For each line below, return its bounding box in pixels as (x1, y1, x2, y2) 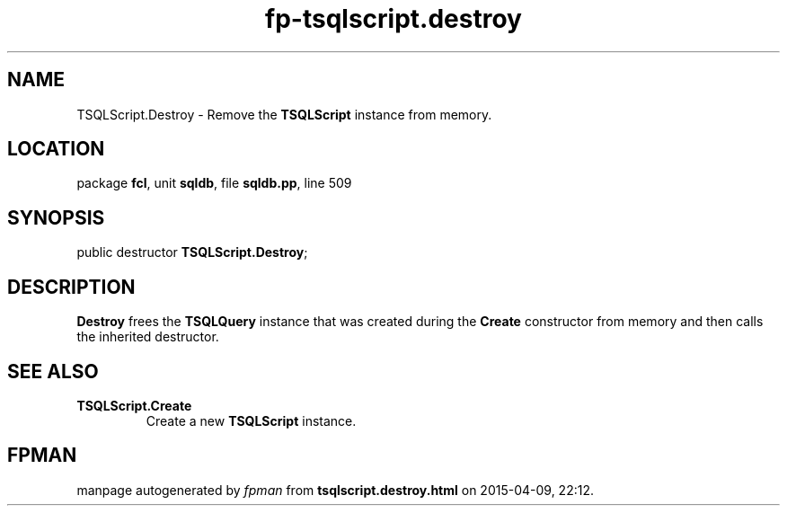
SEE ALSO (7, 359, 99, 383)
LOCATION (7, 137, 105, 161)
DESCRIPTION (7, 275, 136, 298)
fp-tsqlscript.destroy (265, 4, 522, 34)
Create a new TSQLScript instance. (146, 412, 357, 429)
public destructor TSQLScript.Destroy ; (76, 244, 308, 261)
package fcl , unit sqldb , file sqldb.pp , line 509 (76, 175, 352, 191)
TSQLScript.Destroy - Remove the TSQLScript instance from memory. (76, 106, 492, 122)
